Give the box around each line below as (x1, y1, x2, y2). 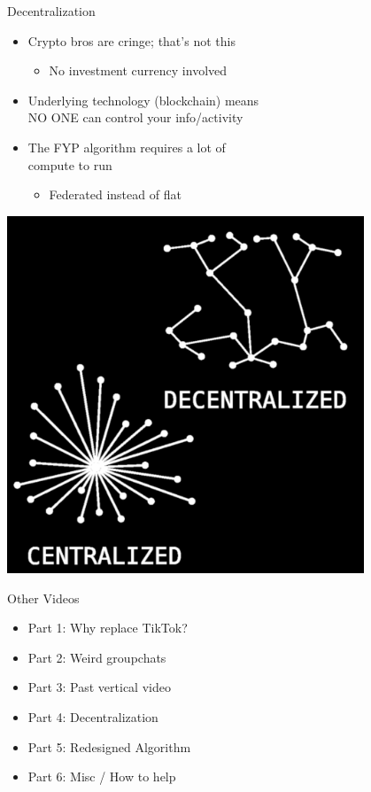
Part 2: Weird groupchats (27, 648, 166, 666)
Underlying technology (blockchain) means (27, 90, 259, 109)
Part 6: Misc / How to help (27, 767, 176, 786)
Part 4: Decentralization (27, 707, 158, 726)
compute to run (27, 155, 112, 174)
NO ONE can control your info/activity (27, 108, 243, 127)
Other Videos (7, 588, 80, 607)
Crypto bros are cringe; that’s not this (27, 31, 236, 50)
